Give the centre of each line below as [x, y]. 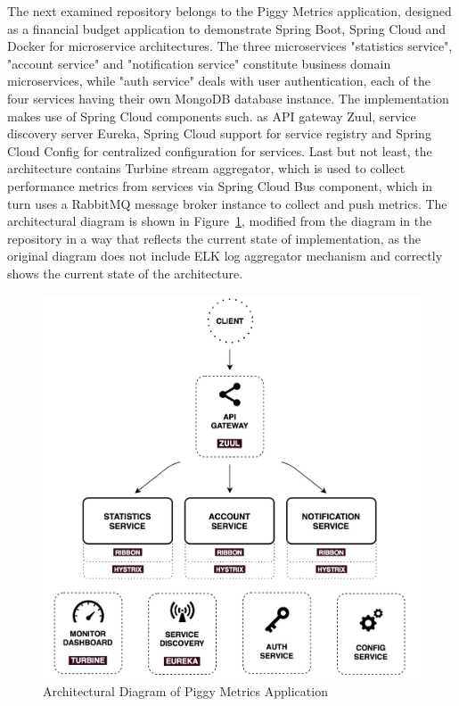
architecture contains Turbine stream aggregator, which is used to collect [206, 168]
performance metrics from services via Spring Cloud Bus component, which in [220, 185]
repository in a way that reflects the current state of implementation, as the [214, 238]
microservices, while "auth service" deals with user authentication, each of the [219, 81]
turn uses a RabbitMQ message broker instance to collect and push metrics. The [227, 203]
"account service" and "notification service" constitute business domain [199, 63]
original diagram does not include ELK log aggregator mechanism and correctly [225, 256]
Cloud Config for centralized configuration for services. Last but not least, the [220, 150]
